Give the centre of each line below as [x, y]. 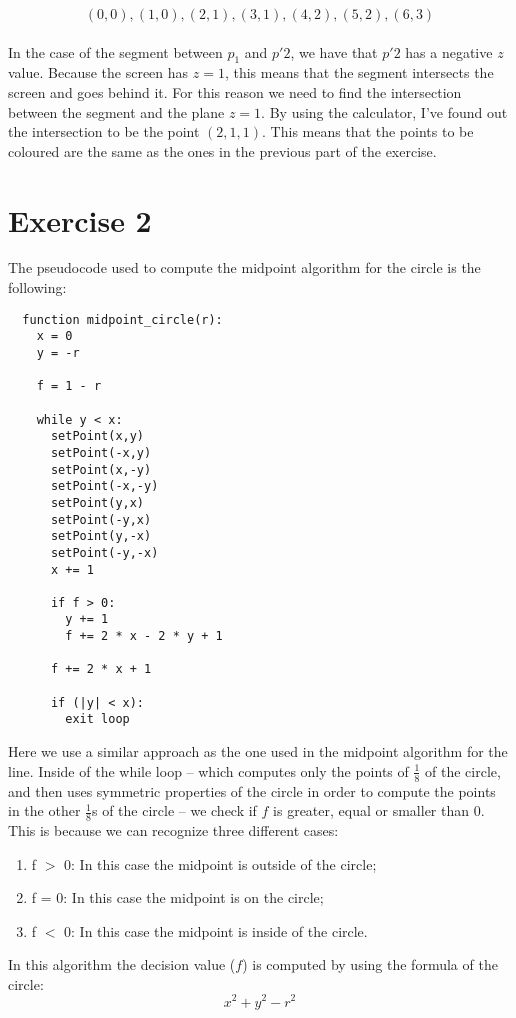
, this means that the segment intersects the [359, 72]
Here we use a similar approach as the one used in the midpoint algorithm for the [258, 751]
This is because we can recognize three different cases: [173, 829]
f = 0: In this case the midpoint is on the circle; [177, 897]
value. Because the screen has [98, 72]
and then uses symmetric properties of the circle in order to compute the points [252, 790]
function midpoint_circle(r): [122, 319]
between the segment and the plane [116, 111]
